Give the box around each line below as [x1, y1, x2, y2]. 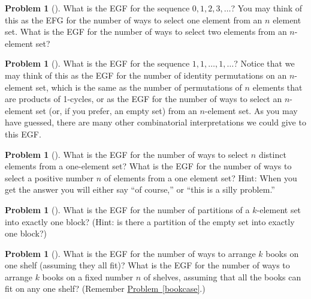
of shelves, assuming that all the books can [143, 270, 301, 283]
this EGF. [5, 127, 41, 140]
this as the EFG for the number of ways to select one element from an [5, 13, 262, 26]
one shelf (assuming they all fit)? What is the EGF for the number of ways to [5, 259, 290, 271]
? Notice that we [234, 57, 295, 70]
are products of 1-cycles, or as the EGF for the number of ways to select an [5, 92, 282, 105]
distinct [258, 148, 286, 160]
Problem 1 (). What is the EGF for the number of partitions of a [5, 203, 250, 216]
